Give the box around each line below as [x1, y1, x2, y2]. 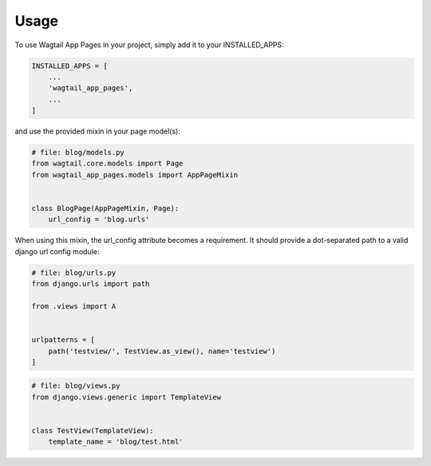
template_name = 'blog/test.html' [48, 437, 184, 447]
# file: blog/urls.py [31, 268, 117, 277]
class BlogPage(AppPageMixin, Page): [31, 204, 180, 213]
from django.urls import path [31, 280, 150, 289]
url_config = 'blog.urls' [48, 215, 150, 224]
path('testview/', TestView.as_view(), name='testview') [48, 346, 276, 356]
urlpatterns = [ [31, 336, 96, 345]
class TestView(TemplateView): [31, 426, 155, 436]
